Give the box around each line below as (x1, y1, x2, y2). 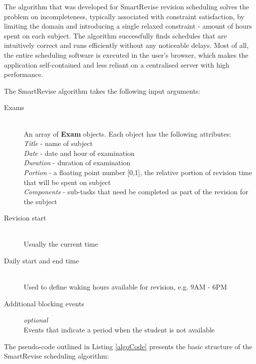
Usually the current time (24, 239, 98, 249)
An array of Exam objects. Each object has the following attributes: (24, 128, 231, 139)
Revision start (4, 213, 46, 223)
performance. (4, 69, 43, 79)
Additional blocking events (4, 298, 84, 308)
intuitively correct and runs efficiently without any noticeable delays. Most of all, (4, 40, 249, 50)
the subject (24, 196, 57, 206)
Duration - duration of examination (24, 157, 131, 168)
